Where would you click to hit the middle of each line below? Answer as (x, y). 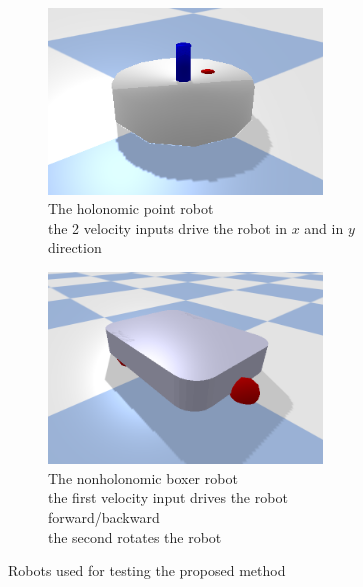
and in (324, 227)
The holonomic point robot (131, 208)
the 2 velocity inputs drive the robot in (167, 227)
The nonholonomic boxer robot (143, 477)
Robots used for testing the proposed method (147, 570)
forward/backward (104, 517)
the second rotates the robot (135, 536)
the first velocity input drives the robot (168, 497)
